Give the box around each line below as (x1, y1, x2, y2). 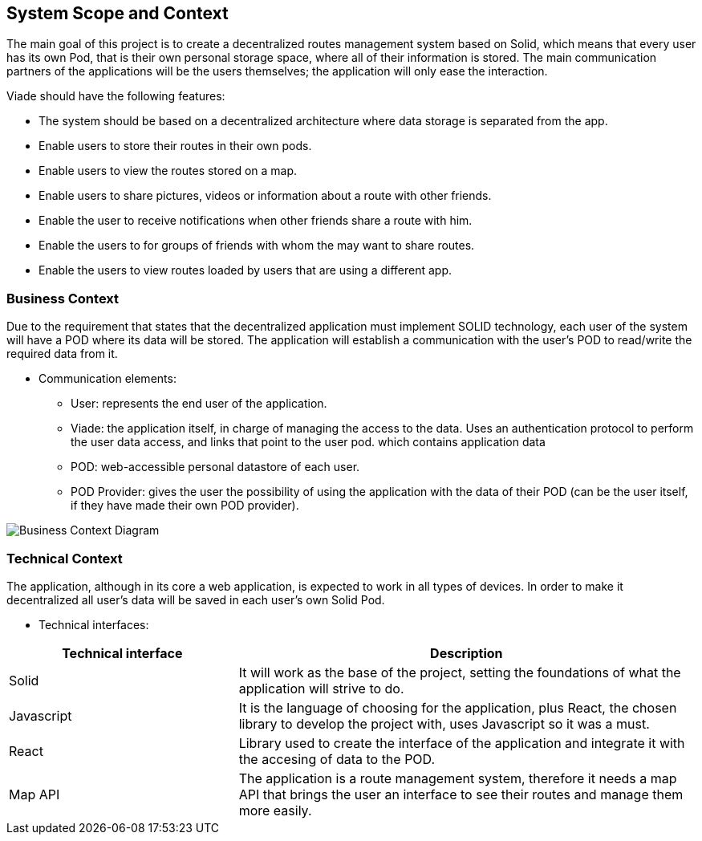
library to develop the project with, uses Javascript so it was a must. (238, 715, 650, 732)
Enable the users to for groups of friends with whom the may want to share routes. (39, 238, 475, 253)
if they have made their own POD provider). (71, 498, 299, 513)
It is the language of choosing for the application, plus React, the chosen (238, 699, 677, 716)
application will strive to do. (238, 680, 404, 697)
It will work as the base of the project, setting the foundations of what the (238, 664, 681, 681)
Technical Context (6, 550, 123, 567)
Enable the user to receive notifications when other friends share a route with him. (39, 213, 473, 228)
